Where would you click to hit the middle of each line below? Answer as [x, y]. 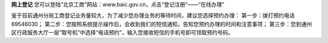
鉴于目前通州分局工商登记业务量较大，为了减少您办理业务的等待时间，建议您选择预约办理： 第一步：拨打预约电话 [153, 16]
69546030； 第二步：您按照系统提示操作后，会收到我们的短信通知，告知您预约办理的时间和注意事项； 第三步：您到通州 [162, 24]
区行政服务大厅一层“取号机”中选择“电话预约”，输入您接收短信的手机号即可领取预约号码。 [122, 33]
